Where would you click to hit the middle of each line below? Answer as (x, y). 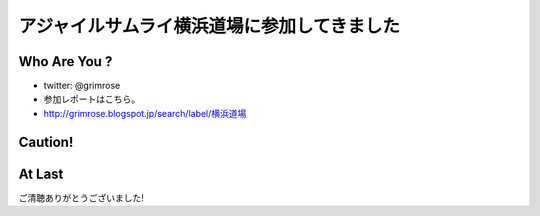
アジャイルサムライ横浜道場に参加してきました (209, 26)
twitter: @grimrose (82, 86)
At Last (41, 173)
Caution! (46, 141)
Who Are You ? (65, 61)
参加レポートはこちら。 (91, 99)
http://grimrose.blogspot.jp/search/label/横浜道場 (145, 113)
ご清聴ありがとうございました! (81, 197)
